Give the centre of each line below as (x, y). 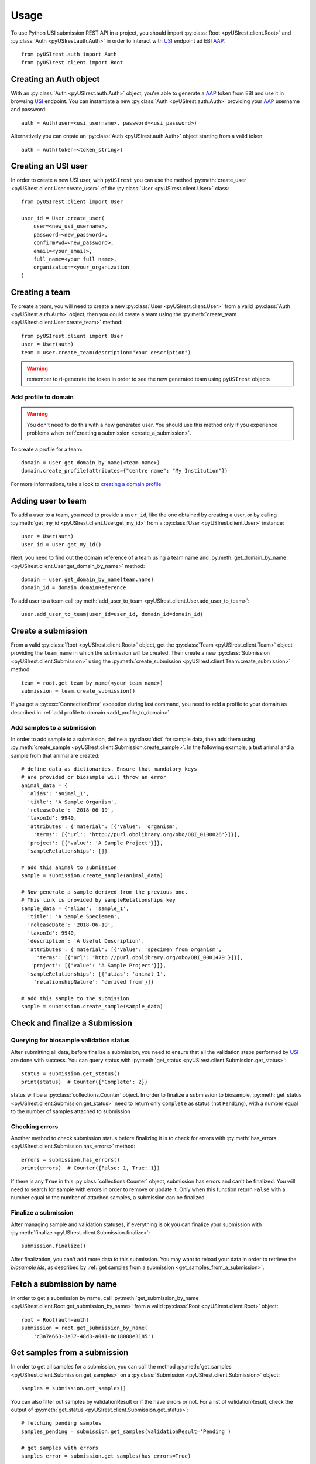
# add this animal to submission (69, 867)
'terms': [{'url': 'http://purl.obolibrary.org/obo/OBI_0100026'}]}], (137, 835)
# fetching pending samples (61, 1423)
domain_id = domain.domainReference (74, 588)
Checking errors (35, 1126)
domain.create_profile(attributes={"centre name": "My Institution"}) (125, 471)
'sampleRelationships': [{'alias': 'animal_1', (97, 974)
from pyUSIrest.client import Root (72, 62)
